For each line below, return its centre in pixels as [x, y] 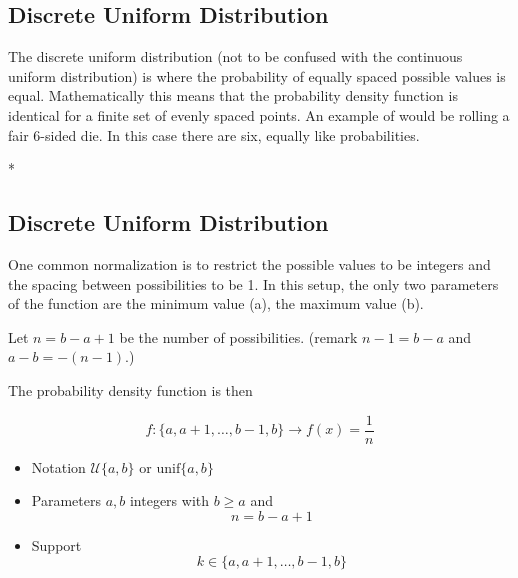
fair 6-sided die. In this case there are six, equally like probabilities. [214, 134]
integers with [169, 500]
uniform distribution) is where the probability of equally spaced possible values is [257, 75]
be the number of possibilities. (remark [238, 336]
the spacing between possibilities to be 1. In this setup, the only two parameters [253, 283]
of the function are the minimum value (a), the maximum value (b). [216, 303]
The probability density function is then [130, 389]
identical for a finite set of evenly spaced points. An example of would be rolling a [259, 114]
